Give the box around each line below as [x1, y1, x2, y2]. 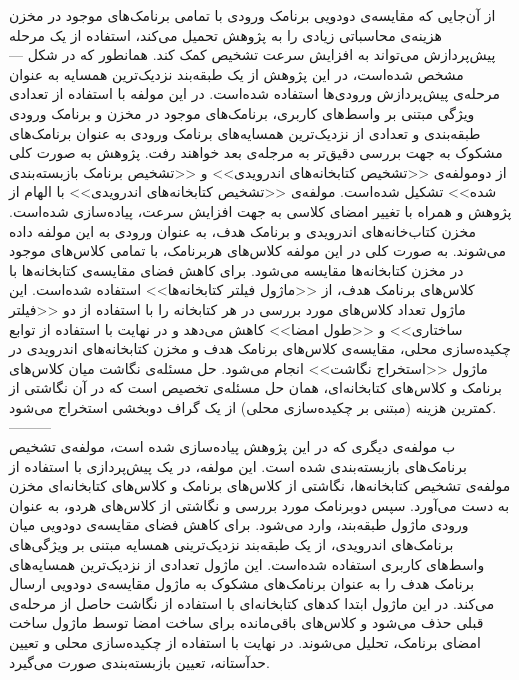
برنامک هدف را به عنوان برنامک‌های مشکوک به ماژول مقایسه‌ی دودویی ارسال [9, 573, 475, 594]
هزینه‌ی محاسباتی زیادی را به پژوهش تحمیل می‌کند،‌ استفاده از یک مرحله [9, 24, 442, 45]
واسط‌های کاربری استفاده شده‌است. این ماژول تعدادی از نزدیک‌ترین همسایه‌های [9, 553, 485, 574]
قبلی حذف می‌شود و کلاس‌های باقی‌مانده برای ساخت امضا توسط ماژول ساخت [9, 612, 484, 633]
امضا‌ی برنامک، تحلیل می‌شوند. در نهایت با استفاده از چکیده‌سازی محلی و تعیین [9, 632, 481, 652]
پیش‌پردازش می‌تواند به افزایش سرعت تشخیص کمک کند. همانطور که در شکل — [9, 44, 496, 65]
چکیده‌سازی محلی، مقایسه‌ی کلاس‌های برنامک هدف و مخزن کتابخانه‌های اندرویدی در [9, 338, 511, 359]
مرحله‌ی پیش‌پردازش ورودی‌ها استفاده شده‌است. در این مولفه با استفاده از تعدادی [9, 83, 501, 104]
